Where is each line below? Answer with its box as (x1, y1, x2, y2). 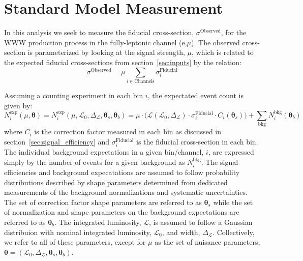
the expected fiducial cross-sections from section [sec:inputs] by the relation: (4, 56, 241, 67)
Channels (134, 78, 155, 84)
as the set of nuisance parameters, (155, 237, 260, 247)
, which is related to (191, 47, 254, 57)
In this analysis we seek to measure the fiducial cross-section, (4, 27, 194, 38)
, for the (221, 27, 247, 38)
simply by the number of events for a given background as (4, 156, 185, 167)
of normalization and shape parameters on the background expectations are (4, 207, 239, 217)
